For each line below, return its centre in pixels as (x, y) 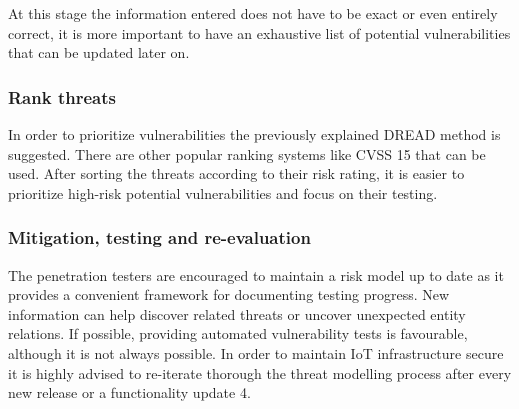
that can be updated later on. (99, 52)
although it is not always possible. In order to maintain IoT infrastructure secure (256, 352)
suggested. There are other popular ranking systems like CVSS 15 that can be (247, 153)
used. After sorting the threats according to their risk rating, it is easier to (236, 173)
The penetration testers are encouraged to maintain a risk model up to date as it (256, 274)
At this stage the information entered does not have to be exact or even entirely (253, 13)
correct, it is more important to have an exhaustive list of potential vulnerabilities (259, 32)
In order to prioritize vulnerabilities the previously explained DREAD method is (254, 134)
